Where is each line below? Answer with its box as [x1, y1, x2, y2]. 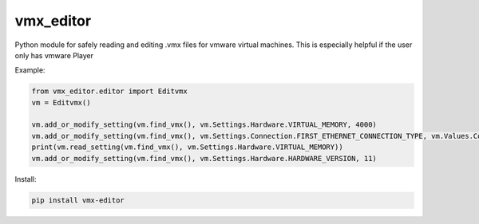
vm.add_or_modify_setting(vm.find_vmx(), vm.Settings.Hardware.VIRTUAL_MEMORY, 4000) [31, 120, 377, 129]
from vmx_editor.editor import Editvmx [31, 87, 188, 96]
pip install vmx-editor [31, 195, 125, 205]
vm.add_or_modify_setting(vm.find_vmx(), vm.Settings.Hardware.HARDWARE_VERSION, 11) [31, 154, 377, 163]
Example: [14, 65, 46, 75]
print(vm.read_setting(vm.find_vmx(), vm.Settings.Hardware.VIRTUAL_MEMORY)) [31, 143, 343, 151]
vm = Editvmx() [31, 98, 91, 107]
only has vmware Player [14, 50, 94, 60]
